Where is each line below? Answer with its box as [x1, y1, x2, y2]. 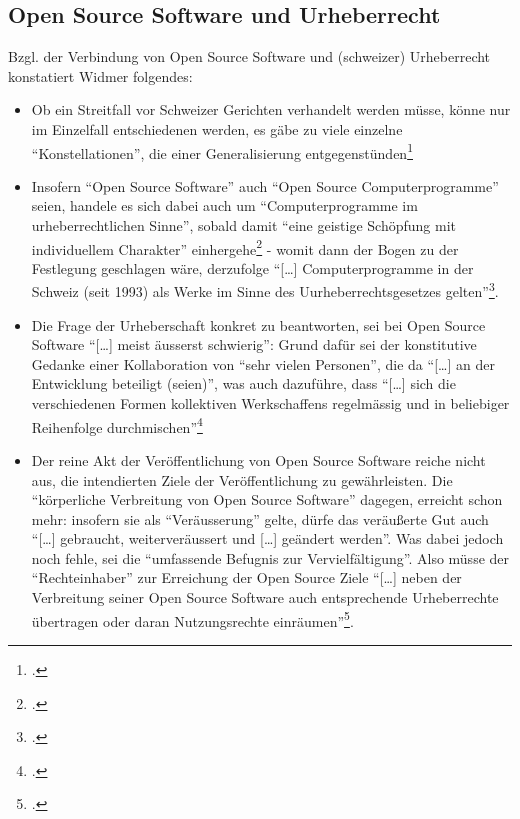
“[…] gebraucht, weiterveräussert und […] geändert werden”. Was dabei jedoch [31, 528, 504, 549]
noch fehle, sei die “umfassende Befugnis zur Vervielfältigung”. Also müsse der [31, 547, 510, 568]
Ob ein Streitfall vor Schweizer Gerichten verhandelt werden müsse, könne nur [31, 99, 511, 120]
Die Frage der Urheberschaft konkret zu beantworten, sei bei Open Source [31, 314, 486, 335]
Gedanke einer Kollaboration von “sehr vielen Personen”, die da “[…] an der [31, 353, 495, 374]
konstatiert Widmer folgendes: [8, 65, 193, 86]
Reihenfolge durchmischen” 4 [31, 413, 203, 437]
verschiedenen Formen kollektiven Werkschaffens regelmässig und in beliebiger [31, 393, 510, 414]
